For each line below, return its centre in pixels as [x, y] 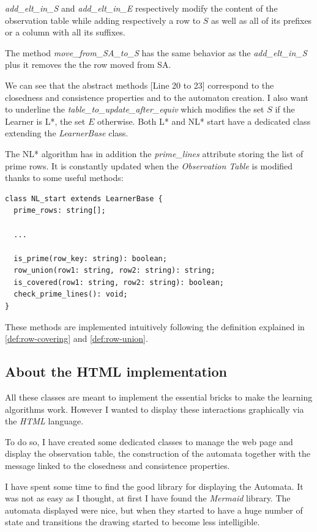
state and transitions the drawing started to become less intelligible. [132, 522]
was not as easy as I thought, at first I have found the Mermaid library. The [148, 498]
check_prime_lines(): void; [71, 294]
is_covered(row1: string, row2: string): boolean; [119, 282]
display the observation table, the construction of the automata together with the [158, 453]
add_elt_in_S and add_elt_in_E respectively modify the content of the [141, 8]
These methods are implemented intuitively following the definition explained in [155, 326]
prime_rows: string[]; [60, 211]
